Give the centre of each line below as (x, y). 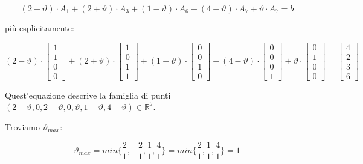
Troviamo (22, 126)
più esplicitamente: (40, 28)
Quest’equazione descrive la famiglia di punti (88, 95)
